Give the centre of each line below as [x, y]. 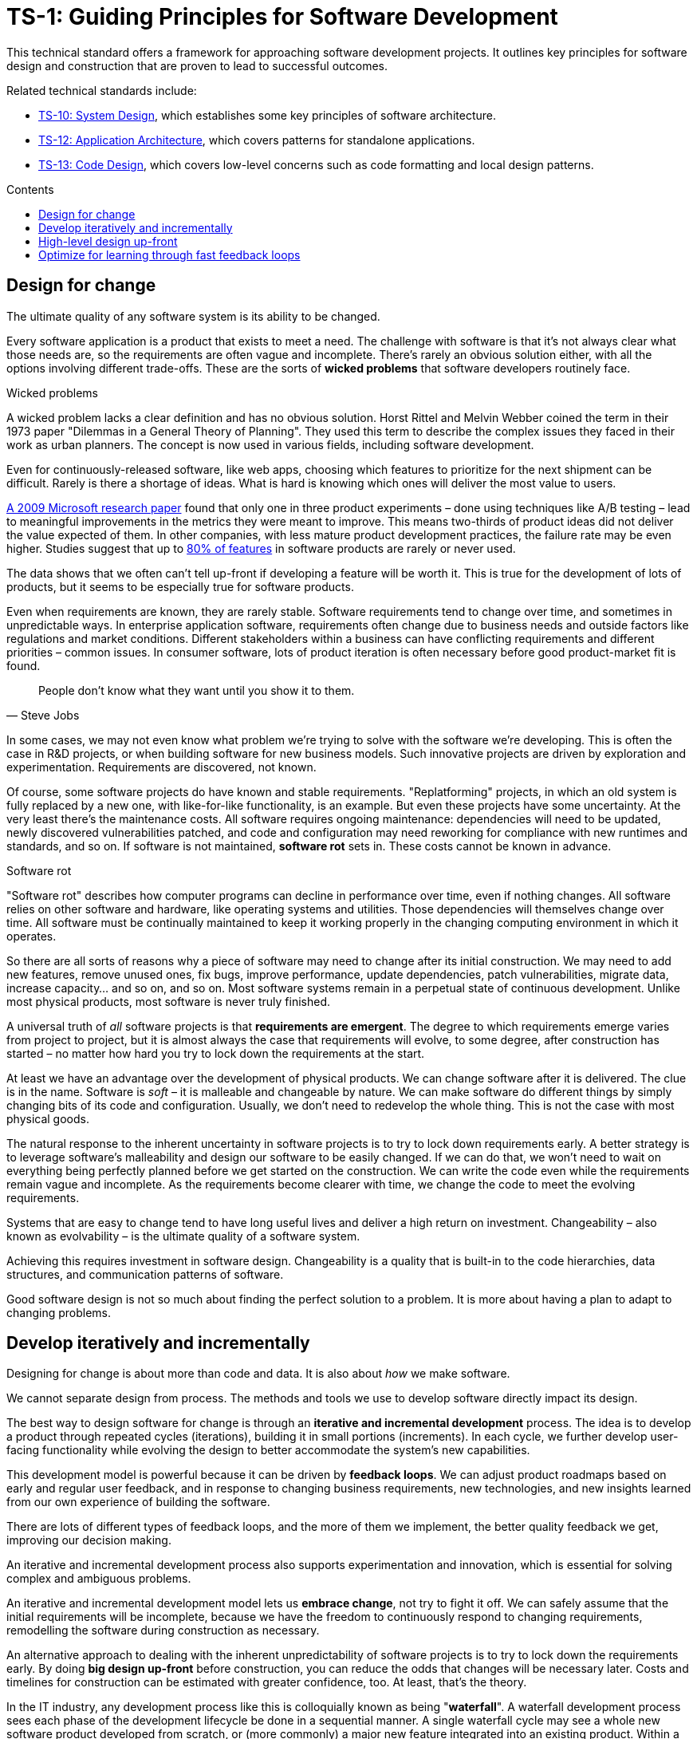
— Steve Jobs [43, 715]
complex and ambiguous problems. [99, 1579]
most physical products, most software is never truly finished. [169, 1001]
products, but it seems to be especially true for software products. [180, 586]
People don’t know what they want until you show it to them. [197, 690]
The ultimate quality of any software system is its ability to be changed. [193, 316]
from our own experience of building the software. [138, 1502]
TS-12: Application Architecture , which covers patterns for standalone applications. [257, 140]
